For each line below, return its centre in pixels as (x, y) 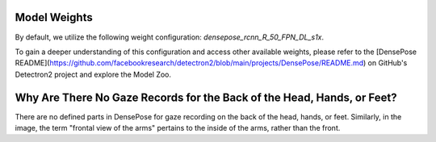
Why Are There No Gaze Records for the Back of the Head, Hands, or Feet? (206, 97)
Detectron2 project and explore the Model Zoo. (93, 74)
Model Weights (54, 17)
